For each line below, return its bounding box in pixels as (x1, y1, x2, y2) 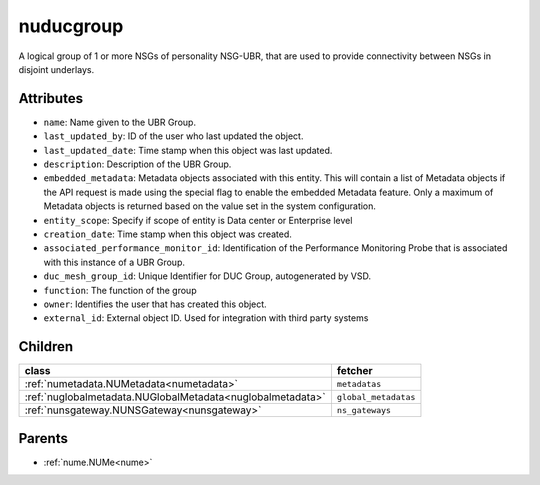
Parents (18, 430, 69, 447)
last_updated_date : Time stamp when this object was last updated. (43, 144, 333, 156)
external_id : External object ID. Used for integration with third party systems (43, 312, 369, 324)
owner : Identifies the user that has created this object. (43, 298, 267, 310)
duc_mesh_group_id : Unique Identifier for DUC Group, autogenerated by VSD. (43, 270, 372, 282)
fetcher (336, 364, 374, 378)
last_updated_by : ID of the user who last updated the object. (43, 130, 304, 142)
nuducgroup (18, 15, 124, 37)
